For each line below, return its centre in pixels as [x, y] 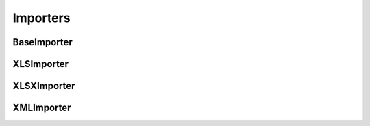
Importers [41, 18]
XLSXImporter [44, 86]
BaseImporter [43, 42]
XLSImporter [40, 64]
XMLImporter [42, 108]
